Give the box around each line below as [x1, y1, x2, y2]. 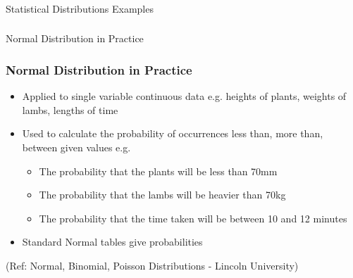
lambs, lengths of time [22, 102, 118, 117]
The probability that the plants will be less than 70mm [39, 163, 278, 178]
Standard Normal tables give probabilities [22, 234, 203, 249]
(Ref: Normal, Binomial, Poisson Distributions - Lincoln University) [6, 258, 299, 272]
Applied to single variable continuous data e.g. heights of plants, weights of [22, 89, 347, 103]
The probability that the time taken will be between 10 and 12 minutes [39, 210, 347, 225]
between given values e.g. [22, 140, 131, 155]
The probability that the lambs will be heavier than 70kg [39, 187, 286, 202]
